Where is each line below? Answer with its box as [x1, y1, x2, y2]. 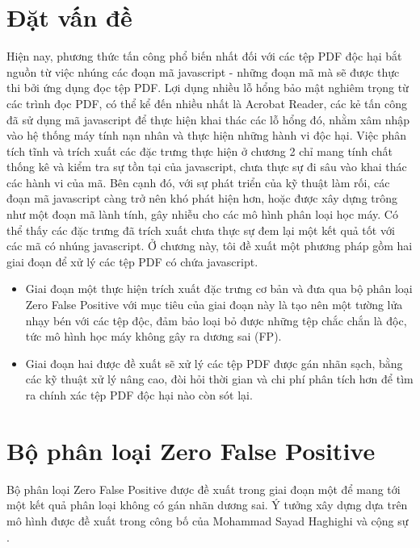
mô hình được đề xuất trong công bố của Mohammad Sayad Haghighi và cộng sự [6, 512, 409, 529]
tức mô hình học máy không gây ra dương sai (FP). [25, 328, 282, 345]
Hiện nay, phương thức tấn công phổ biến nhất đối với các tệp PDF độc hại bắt [6, 48, 402, 65]
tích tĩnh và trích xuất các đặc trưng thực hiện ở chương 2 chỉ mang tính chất [6, 142, 393, 159]
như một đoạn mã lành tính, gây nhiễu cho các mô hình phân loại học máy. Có [6, 206, 398, 223]
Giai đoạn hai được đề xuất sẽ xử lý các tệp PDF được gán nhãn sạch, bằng [25, 354, 403, 371]
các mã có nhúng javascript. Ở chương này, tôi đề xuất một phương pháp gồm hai [6, 237, 413, 254]
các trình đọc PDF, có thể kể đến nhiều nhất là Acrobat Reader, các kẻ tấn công [6, 94, 407, 111]
